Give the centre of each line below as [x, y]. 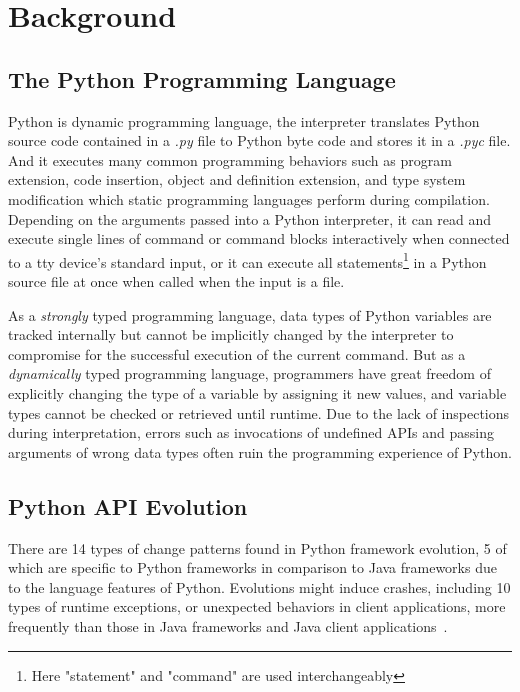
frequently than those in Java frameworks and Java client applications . [228, 625]
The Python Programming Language [202, 78]
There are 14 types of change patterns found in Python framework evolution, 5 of [257, 547]
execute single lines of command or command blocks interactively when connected [259, 238]
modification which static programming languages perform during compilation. [249, 198]
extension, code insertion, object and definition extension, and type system [237, 179]
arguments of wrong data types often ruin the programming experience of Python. [260, 451]
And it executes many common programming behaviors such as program [230, 159]
